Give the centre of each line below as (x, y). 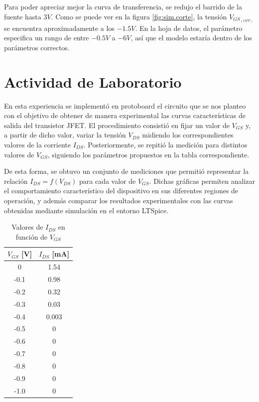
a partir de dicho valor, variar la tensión (65, 135)
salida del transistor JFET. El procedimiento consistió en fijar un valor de (117, 125)
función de (32, 236)
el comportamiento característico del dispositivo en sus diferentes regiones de (121, 191)
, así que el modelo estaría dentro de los (191, 38)
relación (16, 181)
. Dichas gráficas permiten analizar (202, 181)
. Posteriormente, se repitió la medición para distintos (165, 144)
